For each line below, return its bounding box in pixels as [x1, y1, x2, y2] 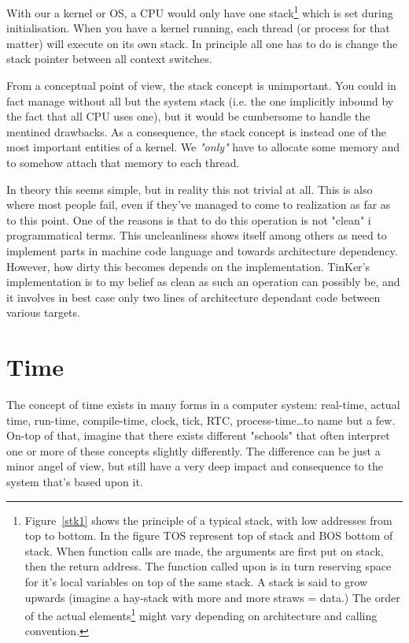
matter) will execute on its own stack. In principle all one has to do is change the [6, 35, 398, 51]
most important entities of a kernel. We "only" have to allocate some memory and [6, 139, 400, 155]
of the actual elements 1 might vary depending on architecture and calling [24, 605, 378, 623]
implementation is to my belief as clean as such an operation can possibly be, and [6, 273, 400, 290]
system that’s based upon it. [6, 474, 143, 490]
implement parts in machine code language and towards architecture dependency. [6, 242, 398, 258]
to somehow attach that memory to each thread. [6, 154, 240, 170]
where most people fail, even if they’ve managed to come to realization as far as [6, 196, 391, 213]
